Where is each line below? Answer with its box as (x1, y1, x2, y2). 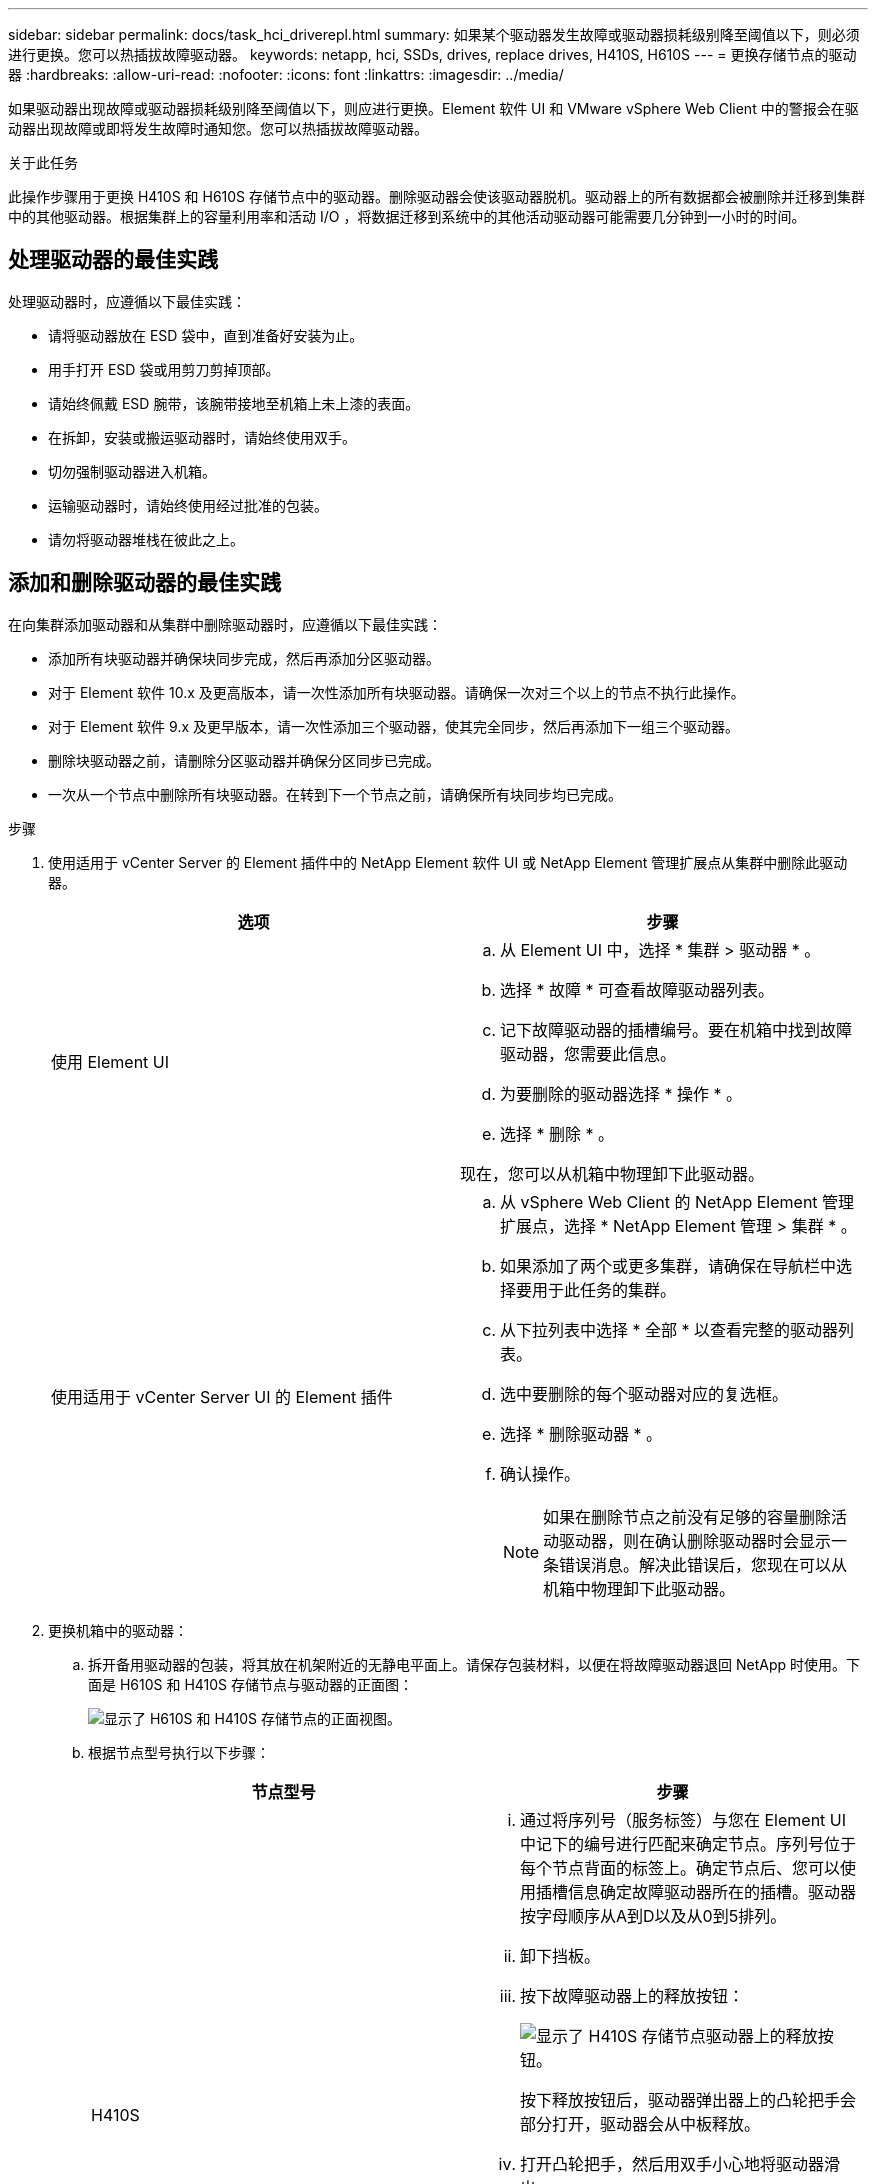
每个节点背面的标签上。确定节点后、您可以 (520, 1857, 841, 1878)
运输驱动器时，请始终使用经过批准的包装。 (48, 496, 328, 514)
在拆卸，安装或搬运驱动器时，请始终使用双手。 (48, 428, 356, 446)
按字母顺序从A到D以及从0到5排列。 (520, 1905, 787, 1926)
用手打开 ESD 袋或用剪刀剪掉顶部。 (48, 360, 280, 378)
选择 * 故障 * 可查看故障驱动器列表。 (500, 979, 775, 1000)
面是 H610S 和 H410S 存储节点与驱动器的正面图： (88, 1675, 414, 1693)
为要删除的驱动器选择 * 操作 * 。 (500, 1083, 743, 1104)
